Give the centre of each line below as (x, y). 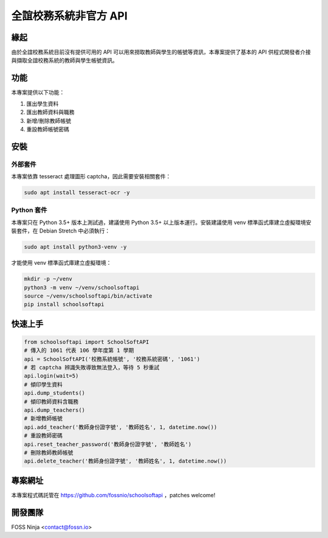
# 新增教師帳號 (43, 419)
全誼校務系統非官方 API (69, 16)
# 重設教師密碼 (43, 436)
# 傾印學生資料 (43, 384)
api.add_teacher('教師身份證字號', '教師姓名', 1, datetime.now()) (121, 427)
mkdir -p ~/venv (48, 279)
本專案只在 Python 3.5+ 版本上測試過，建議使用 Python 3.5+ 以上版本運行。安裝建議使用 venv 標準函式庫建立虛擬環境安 (161, 222)
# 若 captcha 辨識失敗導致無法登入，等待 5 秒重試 (92, 368)
